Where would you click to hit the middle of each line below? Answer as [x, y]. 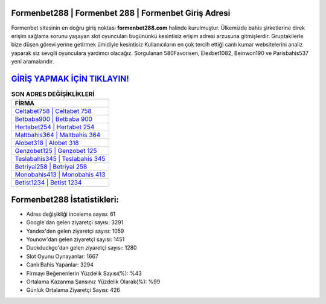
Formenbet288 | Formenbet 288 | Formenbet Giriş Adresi [121, 13]
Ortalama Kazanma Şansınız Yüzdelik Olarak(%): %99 [93, 282]
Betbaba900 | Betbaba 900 [54, 119]
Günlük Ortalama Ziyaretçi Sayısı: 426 [73, 290]
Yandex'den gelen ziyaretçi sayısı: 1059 [75, 231]
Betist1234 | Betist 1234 [48, 183]
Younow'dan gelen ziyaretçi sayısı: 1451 [75, 239]
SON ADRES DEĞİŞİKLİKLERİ [53, 94]
